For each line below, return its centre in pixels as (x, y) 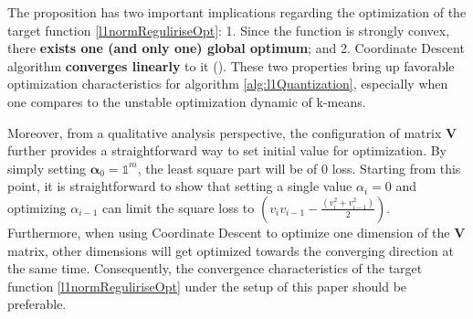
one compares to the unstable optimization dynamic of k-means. (187, 101)
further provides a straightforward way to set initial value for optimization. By (227, 150)
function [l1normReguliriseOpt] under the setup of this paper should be (207, 286)
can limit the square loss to (179, 207)
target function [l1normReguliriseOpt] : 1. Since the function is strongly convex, (229, 30)
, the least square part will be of (227, 168)
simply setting (47, 168)
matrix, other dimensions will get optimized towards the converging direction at (231, 250)
